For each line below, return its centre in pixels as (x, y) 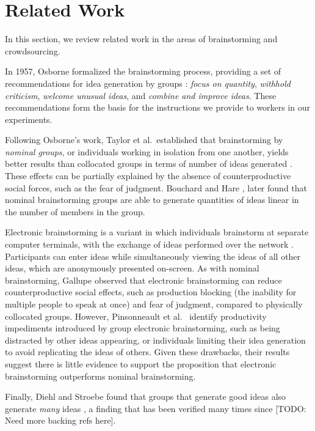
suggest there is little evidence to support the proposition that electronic (141, 363)
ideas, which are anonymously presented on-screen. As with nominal (132, 268)
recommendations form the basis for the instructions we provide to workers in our (158, 107)
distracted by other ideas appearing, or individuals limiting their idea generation (155, 340)
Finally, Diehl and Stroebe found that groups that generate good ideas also (146, 396)
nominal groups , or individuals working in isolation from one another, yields (147, 151)
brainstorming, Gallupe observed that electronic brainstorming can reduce (143, 280)
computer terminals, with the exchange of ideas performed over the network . (149, 244)
